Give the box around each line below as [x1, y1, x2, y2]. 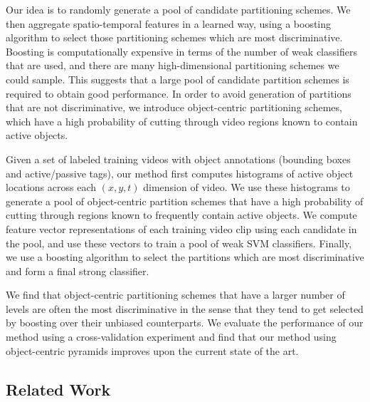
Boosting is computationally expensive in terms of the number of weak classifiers [6, 43, 357, 58]
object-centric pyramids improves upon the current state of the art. [6, 343, 299, 358]
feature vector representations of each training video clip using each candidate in [6, 221, 357, 236]
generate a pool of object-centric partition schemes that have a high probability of [6, 193, 364, 208]
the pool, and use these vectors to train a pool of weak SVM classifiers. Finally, [6, 235, 352, 250]
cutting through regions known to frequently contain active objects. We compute [6, 207, 357, 222]
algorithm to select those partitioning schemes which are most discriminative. [6, 30, 343, 45]
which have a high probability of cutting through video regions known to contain [6, 113, 358, 128]
